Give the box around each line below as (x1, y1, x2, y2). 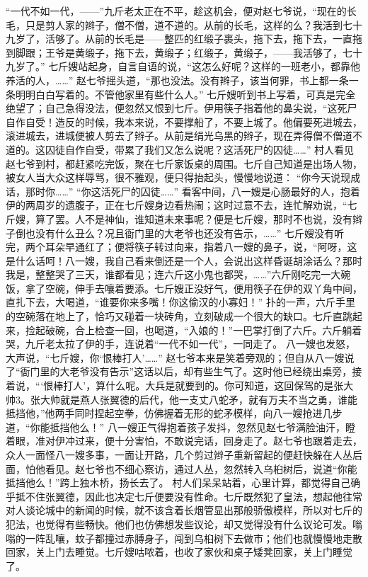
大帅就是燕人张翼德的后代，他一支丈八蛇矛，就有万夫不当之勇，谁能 (40, 392, 357, 406)
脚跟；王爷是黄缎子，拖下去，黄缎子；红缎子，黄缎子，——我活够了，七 (15, 45, 352, 59)
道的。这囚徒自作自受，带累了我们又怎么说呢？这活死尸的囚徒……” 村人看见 (6, 142, 355, 156)
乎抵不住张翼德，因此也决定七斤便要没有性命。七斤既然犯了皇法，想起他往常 (6, 489, 362, 503)
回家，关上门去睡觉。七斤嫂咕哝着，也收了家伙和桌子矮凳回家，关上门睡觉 (6, 544, 352, 559)
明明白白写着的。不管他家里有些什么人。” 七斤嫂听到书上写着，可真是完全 (15, 86, 356, 101)
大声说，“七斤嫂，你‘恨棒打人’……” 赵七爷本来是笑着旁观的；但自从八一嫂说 (6, 350, 355, 365)
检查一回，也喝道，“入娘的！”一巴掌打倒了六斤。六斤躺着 (94, 322, 362, 337)
